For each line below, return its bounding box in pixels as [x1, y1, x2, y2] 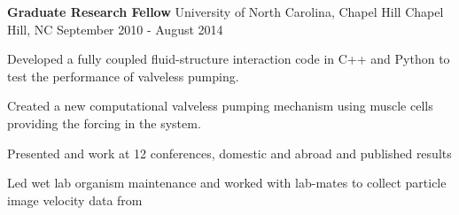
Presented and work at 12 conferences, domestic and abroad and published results [7, 143, 452, 162]
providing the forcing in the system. [7, 113, 201, 132]
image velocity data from [7, 190, 143, 209]
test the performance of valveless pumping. [7, 66, 239, 85]
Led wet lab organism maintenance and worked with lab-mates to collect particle [7, 173, 447, 192]
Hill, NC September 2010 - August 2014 [7, 19, 223, 38]
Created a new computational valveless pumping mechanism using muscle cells [7, 96, 433, 115]
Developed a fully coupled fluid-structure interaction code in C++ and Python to [7, 50, 450, 68]
